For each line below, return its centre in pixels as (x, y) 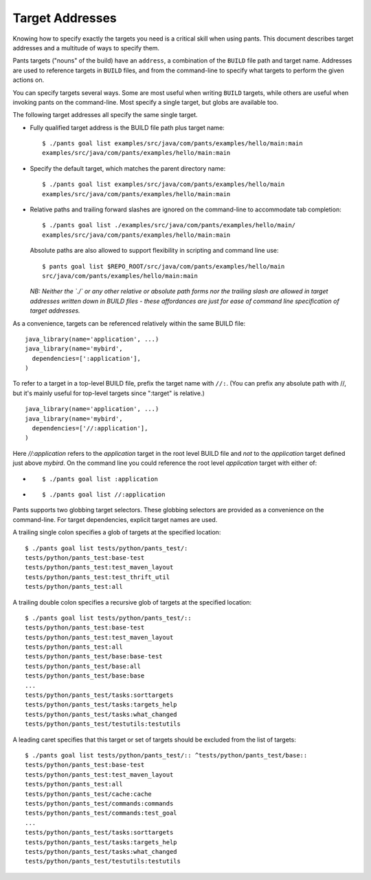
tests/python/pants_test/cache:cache (89, 794)
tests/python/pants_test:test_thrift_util (98, 577)
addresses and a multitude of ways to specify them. (86, 48)
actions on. (29, 80)
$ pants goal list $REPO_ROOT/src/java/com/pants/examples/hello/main (164, 266)
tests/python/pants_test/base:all (83, 666)
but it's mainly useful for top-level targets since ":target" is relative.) (109, 393)
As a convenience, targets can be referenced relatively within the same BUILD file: (129, 323)
